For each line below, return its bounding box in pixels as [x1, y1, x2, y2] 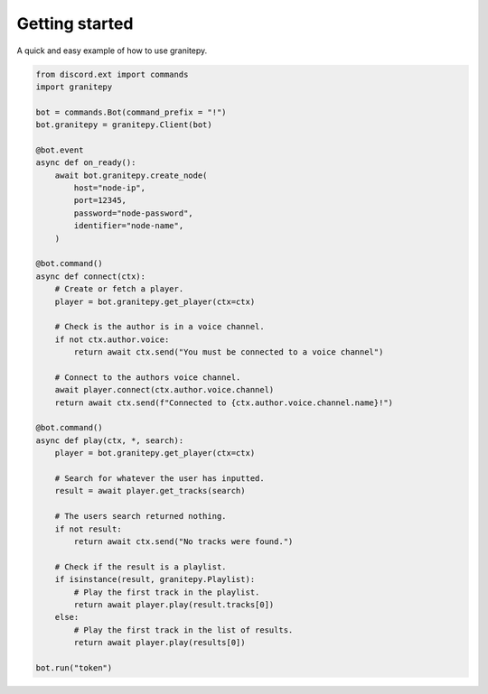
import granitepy [35, 81, 113, 92]
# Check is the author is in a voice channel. [54, 321, 266, 332]
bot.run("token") [35, 662, 113, 672]
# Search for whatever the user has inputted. [54, 474, 266, 484]
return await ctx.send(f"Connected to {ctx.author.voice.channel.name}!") [54, 397, 393, 408]
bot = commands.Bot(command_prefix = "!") [35, 106, 227, 117]
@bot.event [35, 144, 84, 155]
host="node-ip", [73, 183, 146, 193]
